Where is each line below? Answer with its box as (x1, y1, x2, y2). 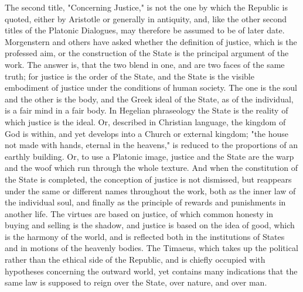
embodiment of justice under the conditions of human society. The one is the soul (5, 81, 297, 94)
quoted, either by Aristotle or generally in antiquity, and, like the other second (5, 12, 287, 25)
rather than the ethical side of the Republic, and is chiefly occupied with (5, 253, 265, 266)
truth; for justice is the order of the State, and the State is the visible (5, 70, 254, 82)
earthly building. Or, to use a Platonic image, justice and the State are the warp (5, 150, 294, 162)
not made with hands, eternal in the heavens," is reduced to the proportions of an (5, 139, 298, 151)
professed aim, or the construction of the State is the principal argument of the (5, 47, 289, 59)
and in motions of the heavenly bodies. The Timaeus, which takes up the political (5, 242, 298, 254)
